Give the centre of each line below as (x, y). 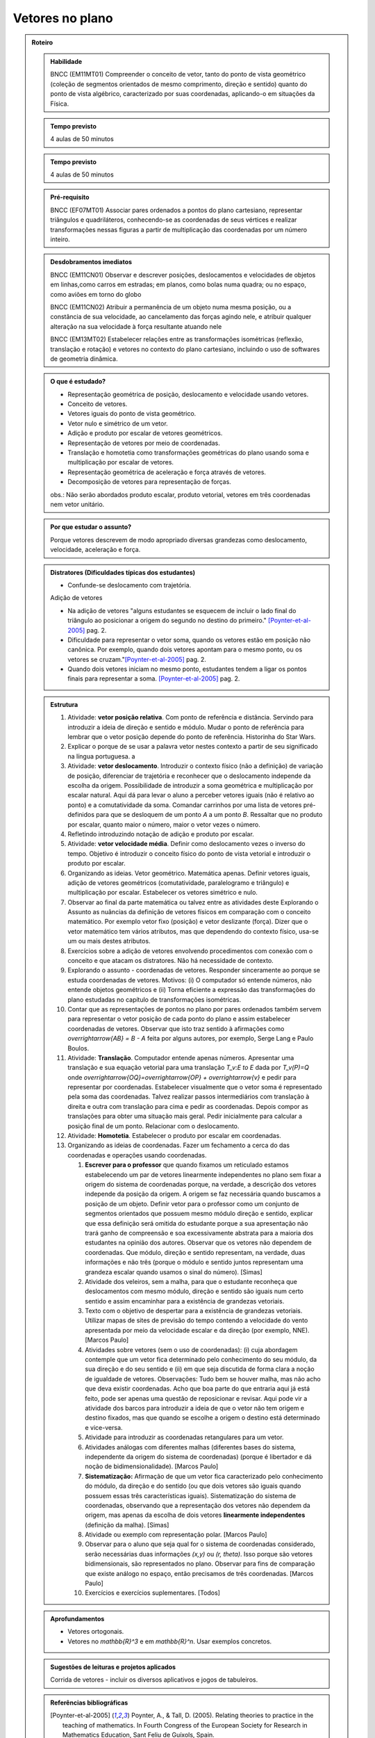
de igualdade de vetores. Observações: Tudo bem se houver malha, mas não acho (203, 1379)
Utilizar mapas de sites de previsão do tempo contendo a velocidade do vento (197, 1320)
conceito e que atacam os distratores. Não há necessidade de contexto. (170, 961)
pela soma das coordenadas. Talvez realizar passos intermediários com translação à (189, 1097)
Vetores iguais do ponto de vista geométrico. (132, 414)
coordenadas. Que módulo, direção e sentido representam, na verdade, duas (195, 1252)
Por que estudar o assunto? (91, 527)
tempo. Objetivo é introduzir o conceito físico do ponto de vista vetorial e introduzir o (189, 853)
